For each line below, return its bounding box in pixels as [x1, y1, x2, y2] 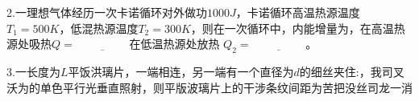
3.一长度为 [6, 63, 60, 79]
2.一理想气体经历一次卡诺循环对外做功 [6, 4, 207, 20]
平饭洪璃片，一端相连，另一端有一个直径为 [68, 63, 294, 79]
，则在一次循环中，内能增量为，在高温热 [190, 19, 405, 36]
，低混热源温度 [59, 19, 139, 36]
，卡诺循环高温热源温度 [235, 4, 360, 20]
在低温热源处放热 [129, 35, 220, 52]
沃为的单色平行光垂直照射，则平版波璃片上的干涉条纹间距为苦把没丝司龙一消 [6, 79, 413, 95]
